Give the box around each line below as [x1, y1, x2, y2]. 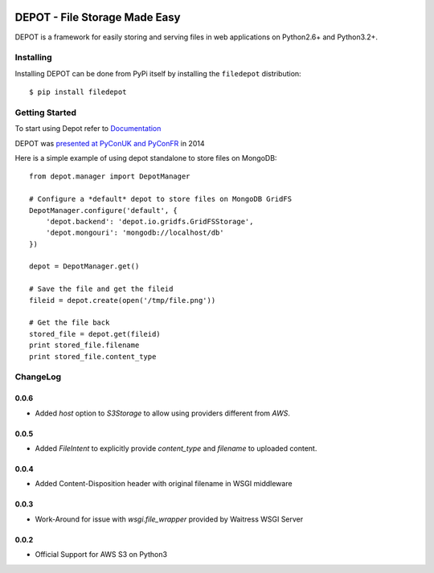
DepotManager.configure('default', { [29, 206, 178, 215]
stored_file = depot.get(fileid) [29, 329, 161, 338]
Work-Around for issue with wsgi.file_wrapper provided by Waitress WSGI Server [35, 514, 304, 524]
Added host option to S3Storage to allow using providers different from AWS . [35, 408, 291, 418]
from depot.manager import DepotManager [29, 172, 190, 181]
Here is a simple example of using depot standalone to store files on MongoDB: [14, 153, 277, 162]
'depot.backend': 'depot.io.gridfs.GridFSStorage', [45, 217, 254, 226]
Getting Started [14, 107, 76, 118]
